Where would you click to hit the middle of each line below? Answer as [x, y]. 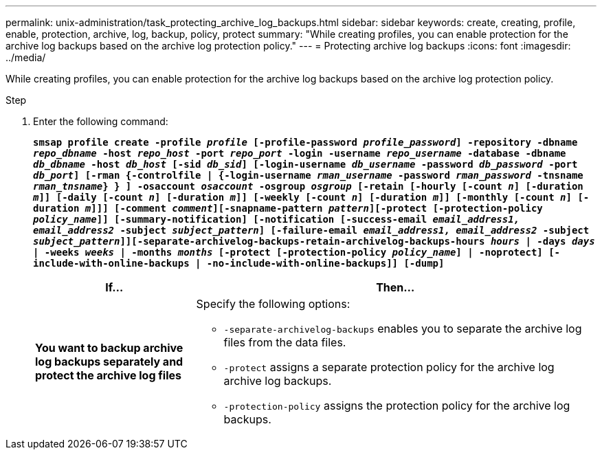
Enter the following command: [101, 121]
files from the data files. [285, 342]
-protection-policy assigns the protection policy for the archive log [397, 406]
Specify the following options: [273, 304]
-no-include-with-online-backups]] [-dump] [325, 263]
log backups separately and [109, 362]
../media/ [26, 57]
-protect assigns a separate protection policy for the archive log [389, 367]
